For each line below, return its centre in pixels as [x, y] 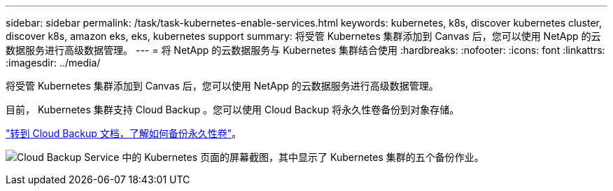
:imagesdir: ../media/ [53, 63]
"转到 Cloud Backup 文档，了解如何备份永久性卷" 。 [124, 133]
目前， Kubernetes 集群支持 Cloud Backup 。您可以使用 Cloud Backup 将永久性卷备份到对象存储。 [233, 109]
